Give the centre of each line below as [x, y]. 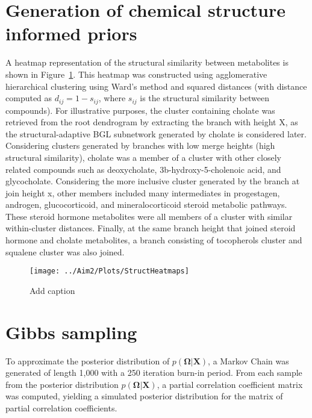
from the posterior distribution [62, 384]
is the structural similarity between [204, 98]
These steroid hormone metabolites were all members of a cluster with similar [149, 216]
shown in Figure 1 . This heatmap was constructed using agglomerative [136, 74]
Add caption [52, 290]
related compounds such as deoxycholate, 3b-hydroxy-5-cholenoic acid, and [143, 169]
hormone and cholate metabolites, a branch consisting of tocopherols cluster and [154, 240]
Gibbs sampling [71, 332]
